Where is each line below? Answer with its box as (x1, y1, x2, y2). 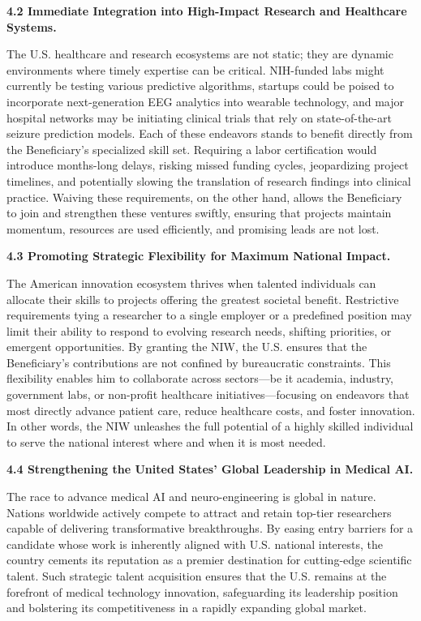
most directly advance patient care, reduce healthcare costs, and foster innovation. (6, 401, 415, 418)
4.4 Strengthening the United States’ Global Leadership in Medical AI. (6, 460, 414, 478)
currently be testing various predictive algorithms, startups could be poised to (6, 77, 394, 94)
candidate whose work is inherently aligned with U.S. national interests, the (6, 535, 384, 552)
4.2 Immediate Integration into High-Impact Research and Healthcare (6, 2, 407, 19)
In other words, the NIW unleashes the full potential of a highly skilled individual (6, 418, 414, 435)
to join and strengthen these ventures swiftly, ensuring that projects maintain (6, 204, 392, 221)
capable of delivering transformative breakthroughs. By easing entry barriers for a (6, 520, 414, 537)
